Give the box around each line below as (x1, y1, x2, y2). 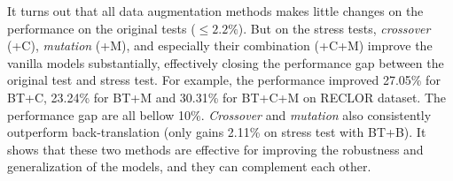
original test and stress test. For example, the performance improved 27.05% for (7, 71, 441, 89)
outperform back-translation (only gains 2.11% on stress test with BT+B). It (7, 123, 426, 141)
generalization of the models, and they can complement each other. (7, 157, 371, 176)
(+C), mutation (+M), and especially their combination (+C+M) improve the (7, 36, 433, 55)
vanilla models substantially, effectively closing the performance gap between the (7, 53, 444, 72)
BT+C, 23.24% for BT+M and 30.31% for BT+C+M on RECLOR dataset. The (7, 87, 446, 106)
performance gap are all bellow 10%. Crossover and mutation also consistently (7, 105, 432, 124)
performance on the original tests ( (7, 19, 196, 37)
